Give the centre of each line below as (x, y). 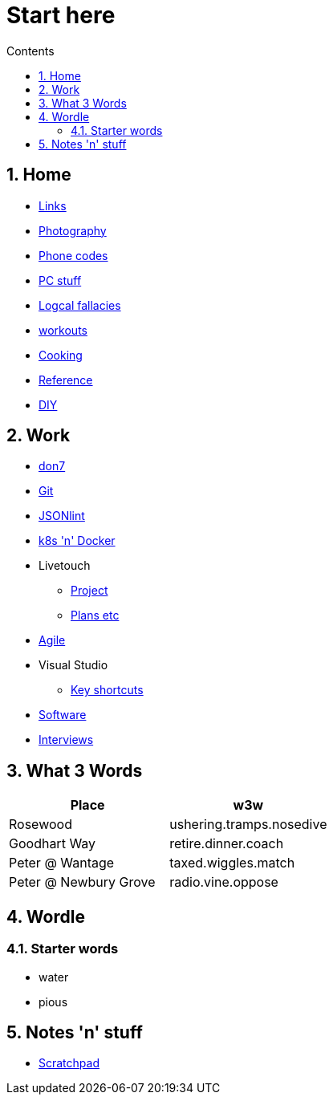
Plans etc (95, 616)
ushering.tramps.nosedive (248, 825)
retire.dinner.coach (227, 844)
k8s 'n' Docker (77, 541)
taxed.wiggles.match (232, 863)
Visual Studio (73, 665)
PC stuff (60, 280)
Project (89, 591)
